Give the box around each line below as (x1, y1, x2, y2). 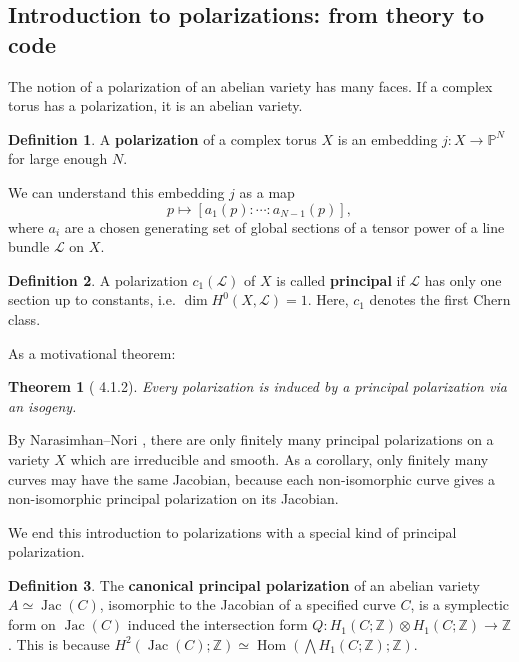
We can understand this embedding (8, 181, 225, 202)
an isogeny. (8, 395, 77, 416)
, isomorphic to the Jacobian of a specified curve (99, 594, 396, 615)
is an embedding (337, 128, 438, 149)
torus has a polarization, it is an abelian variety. (8, 95, 303, 116)
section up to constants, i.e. (8, 289, 176, 310)
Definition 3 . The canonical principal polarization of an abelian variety (8, 574, 480, 595)
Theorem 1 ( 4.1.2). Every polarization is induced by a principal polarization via (8, 376, 507, 397)
